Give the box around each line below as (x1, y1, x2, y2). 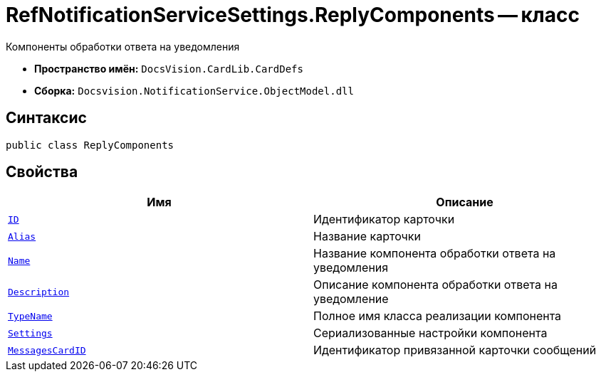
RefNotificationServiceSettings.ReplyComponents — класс (6, 3, 580, 27)
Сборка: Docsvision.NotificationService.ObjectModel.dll (34, 84, 354, 97)
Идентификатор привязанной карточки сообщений (313, 343, 597, 358)
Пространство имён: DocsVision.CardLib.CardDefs (34, 62, 303, 75)
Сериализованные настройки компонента (313, 326, 548, 341)
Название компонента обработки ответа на (313, 246, 556, 261)
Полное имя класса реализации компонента (313, 309, 562, 324)
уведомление (313, 292, 389, 307)
